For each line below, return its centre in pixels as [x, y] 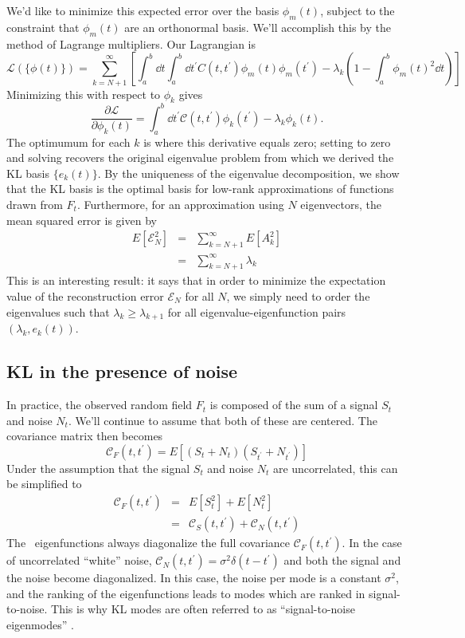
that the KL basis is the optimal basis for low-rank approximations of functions [200, 189]
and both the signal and [342, 560]
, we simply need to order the [298, 295]
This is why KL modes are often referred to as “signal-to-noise [203, 609]
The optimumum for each [68, 142]
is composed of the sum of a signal [294, 405]
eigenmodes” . [40, 624]
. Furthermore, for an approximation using [180, 204]
